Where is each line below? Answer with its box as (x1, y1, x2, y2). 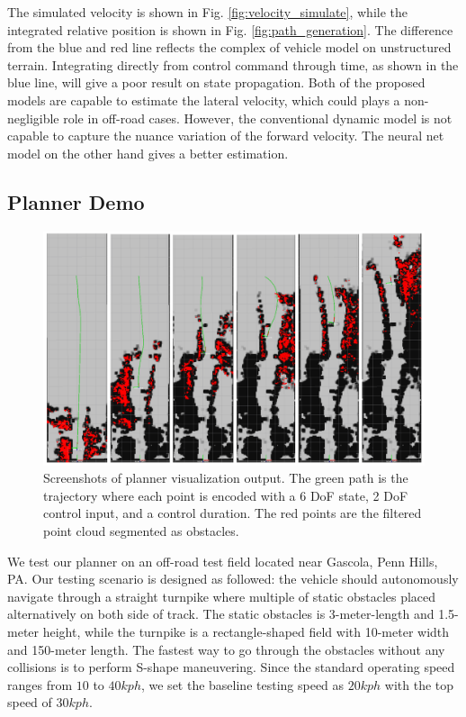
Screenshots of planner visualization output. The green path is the (43, 468, 408, 487)
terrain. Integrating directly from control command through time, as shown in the (7, 55, 459, 74)
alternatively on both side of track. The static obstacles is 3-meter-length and (7, 604, 435, 623)
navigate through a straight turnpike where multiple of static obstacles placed (7, 586, 436, 605)
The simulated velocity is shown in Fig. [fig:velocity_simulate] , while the (7, 3, 408, 21)
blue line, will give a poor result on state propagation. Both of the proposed (7, 73, 426, 92)
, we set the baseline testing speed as (140, 675, 345, 694)
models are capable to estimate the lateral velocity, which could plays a (7, 90, 400, 109)
